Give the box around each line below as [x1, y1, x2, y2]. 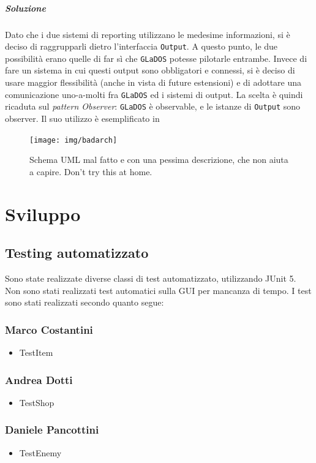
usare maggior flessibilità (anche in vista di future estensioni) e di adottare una [5, 76, 302, 89]
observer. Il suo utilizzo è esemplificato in [5, 111, 160, 124]
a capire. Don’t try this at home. [29, 165, 152, 178]
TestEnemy [19, 446, 62, 459]
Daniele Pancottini [5, 422, 99, 437]
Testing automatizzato [5, 243, 149, 262]
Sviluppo [5, 201, 81, 226]
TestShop [19, 396, 55, 408]
